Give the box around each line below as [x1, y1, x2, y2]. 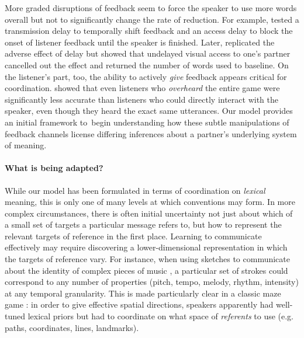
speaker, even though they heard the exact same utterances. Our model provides [5, 104, 293, 117]
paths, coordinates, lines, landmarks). [5, 321, 139, 333]
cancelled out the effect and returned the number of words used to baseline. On [5, 58, 289, 71]
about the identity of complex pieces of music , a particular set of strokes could [5, 264, 288, 276]
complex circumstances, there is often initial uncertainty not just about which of [5, 207, 293, 219]
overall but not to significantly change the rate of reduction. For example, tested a [5, 13, 299, 25]
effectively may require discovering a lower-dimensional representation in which [5, 241, 288, 253]
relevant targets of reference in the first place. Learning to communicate [5, 229, 262, 242]
